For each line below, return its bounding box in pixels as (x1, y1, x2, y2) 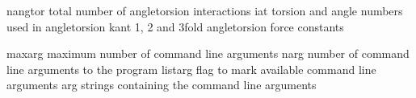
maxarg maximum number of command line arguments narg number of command (6, 45, 410, 62)
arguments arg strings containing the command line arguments (6, 76, 317, 93)
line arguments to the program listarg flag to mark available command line (6, 60, 376, 77)
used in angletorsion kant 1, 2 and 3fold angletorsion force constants (6, 18, 344, 35)
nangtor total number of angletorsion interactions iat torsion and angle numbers (6, 2, 403, 18)
